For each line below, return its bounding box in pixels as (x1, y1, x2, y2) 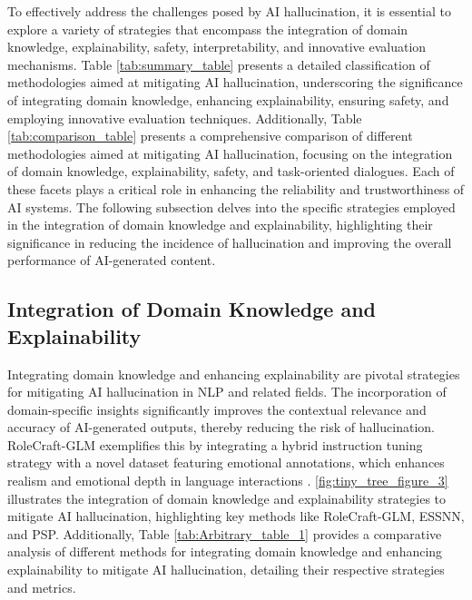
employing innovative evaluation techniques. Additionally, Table (7, 108, 362, 127)
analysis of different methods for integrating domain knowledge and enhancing (7, 542, 443, 561)
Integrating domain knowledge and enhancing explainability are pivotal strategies (7, 364, 460, 383)
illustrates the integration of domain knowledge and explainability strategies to (7, 488, 447, 507)
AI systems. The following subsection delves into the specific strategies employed (7, 197, 456, 216)
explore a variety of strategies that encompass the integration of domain (7, 19, 408, 38)
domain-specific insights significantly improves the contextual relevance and (7, 399, 427, 418)
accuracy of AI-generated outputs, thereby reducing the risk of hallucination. (7, 418, 435, 437)
